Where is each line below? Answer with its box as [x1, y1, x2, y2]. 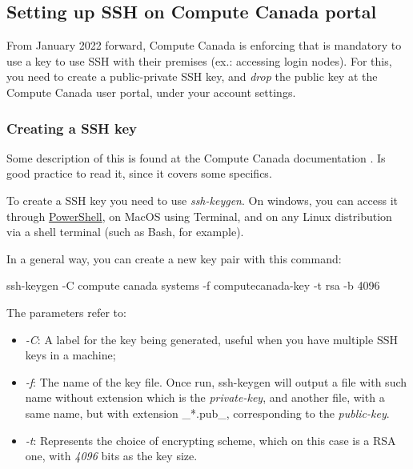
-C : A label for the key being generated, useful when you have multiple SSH [25, 331, 398, 347]
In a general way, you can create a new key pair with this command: [6, 250, 342, 267]
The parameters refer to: [6, 303, 126, 320]
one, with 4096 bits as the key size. [25, 447, 198, 464]
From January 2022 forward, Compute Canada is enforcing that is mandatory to [6, 37, 402, 54]
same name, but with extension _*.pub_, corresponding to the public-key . [25, 404, 390, 421]
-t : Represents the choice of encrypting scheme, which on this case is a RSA [25, 431, 396, 448]
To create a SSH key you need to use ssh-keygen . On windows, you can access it [6, 191, 399, 208]
